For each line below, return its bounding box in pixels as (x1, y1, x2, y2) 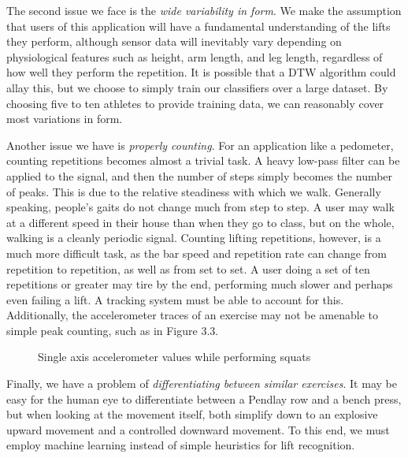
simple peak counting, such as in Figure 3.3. (6, 322, 219, 338)
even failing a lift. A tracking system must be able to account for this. (6, 291, 344, 307)
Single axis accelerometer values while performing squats (38, 348, 311, 365)
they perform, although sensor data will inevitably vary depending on (6, 33, 342, 50)
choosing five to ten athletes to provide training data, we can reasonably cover (6, 95, 384, 111)
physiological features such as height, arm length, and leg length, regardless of (6, 48, 383, 65)
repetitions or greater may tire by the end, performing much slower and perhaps (6, 276, 393, 292)
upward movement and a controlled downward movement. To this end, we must (6, 421, 390, 438)
